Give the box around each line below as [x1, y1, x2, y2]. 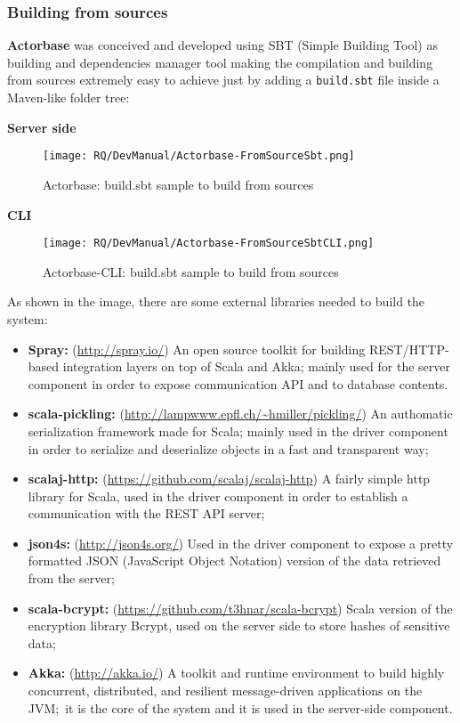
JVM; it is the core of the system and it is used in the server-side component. [28, 698, 453, 717]
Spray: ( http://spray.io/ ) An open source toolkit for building [28, 339, 366, 358]
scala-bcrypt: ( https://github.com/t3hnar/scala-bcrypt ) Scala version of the [28, 598, 453, 617]
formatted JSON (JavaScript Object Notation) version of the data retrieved [28, 551, 441, 570]
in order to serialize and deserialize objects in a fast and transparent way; [28, 439, 429, 458]
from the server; [28, 569, 115, 588]
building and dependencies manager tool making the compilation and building [7, 53, 433, 71]
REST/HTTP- [368, 339, 449, 358]
